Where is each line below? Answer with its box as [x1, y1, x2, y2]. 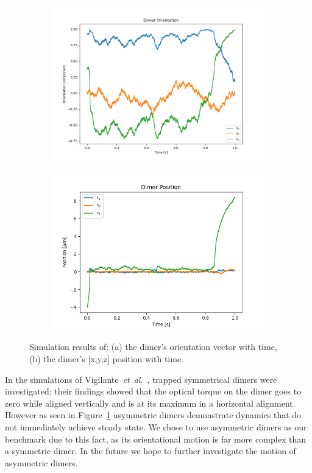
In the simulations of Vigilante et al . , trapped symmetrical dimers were [5, 373, 277, 385]
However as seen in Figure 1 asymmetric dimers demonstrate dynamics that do [5, 408, 302, 421]
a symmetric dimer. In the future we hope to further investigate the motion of [5, 444, 296, 457]
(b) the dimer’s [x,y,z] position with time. [29, 352, 183, 365]
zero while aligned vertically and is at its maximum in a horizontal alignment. [5, 396, 296, 409]
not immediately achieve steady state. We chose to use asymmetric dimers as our [5, 420, 307, 433]
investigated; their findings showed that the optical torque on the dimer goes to [5, 385, 302, 398]
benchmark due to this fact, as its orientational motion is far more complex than [5, 432, 306, 445]
